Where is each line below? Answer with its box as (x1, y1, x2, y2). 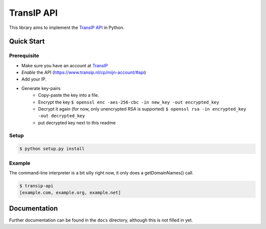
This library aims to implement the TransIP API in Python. (9, 25, 125, 30)
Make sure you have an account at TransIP (21, 62, 108, 68)
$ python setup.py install (19, 146, 85, 152)
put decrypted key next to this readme (38, 119, 116, 125)
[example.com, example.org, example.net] (19, 190, 121, 196)
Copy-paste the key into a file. (38, 92, 100, 98)
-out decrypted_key (38, 113, 85, 119)
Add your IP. (21, 76, 47, 82)
